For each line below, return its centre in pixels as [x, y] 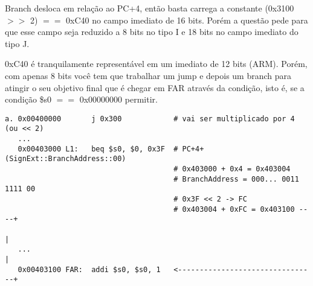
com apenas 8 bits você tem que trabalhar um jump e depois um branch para [148, 75]
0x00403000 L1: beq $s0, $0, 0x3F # [98, 149]
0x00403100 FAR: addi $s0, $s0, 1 [89, 269]
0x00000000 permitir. [118, 99]
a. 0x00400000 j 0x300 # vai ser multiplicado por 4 [150, 119]
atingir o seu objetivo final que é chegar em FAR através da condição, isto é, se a [155, 87]
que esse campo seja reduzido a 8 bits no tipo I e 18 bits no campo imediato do [152, 32]
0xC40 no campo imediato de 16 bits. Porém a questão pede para [187, 20]
